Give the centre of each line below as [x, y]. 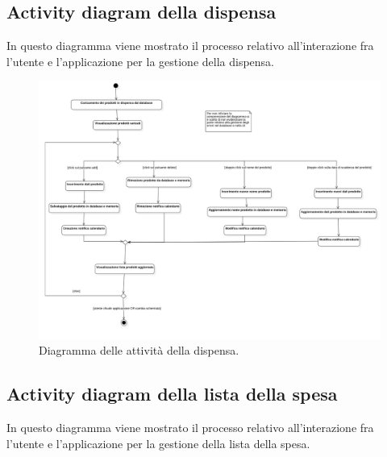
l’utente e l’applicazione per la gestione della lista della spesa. [158, 443]
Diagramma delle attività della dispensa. [139, 350]
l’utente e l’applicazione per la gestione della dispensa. [140, 61]
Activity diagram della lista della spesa [172, 394]
